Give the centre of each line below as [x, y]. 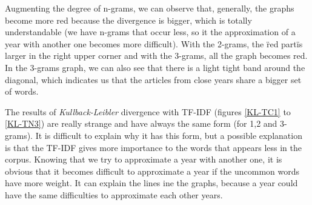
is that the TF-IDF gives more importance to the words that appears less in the [153, 147]
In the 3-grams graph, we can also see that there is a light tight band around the [155, 67]
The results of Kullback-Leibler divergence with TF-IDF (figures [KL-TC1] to [148, 111]
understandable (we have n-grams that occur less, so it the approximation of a [150, 32]
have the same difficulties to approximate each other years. [114, 194]
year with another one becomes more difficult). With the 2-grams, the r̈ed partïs [154, 43]
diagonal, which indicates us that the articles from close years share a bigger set [153, 79]
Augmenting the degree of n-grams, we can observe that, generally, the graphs [150, 8]
